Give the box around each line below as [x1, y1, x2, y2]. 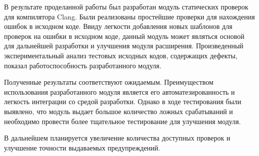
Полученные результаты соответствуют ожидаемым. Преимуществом [4, 77, 213, 87]
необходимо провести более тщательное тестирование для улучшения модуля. [4, 116, 241, 126]
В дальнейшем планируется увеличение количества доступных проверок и [4, 133, 230, 143]
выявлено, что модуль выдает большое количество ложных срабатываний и [4, 106, 233, 116]
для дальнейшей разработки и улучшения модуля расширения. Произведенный [4, 40, 243, 51]
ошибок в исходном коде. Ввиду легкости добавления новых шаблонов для [4, 21, 232, 31]
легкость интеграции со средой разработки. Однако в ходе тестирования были [4, 96, 241, 107]
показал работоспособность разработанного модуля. [4, 60, 161, 70]
